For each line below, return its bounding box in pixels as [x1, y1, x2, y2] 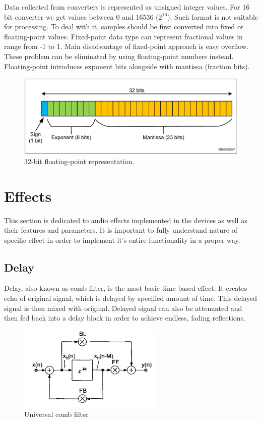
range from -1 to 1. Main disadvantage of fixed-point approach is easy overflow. [4, 41, 248, 51]
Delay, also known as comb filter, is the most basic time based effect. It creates [4, 283, 247, 293]
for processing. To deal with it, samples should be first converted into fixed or [4, 21, 244, 32]
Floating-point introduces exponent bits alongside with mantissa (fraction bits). [4, 61, 250, 71]
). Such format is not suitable [167, 11, 258, 22]
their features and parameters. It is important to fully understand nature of [4, 225, 238, 235]
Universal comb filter [24, 408, 89, 419]
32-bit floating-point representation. [24, 155, 135, 166]
